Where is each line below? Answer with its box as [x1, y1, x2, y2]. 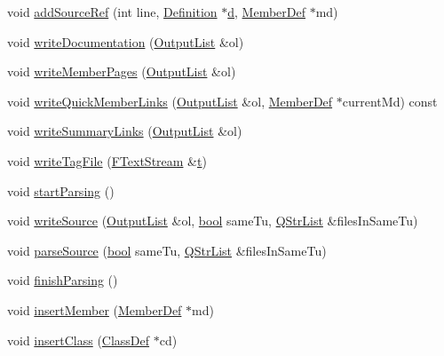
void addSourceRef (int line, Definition [7, 3, 218, 20]
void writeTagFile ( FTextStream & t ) [7, 151, 207, 170]
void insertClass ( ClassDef [7, 330, 150, 349]
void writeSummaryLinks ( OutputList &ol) [7, 122, 242, 140]
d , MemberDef [227, 3, 305, 20]
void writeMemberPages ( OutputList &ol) [7, 62, 236, 81]
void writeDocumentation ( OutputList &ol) [7, 32, 244, 51]
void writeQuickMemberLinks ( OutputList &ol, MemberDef [7, 91, 333, 110]
